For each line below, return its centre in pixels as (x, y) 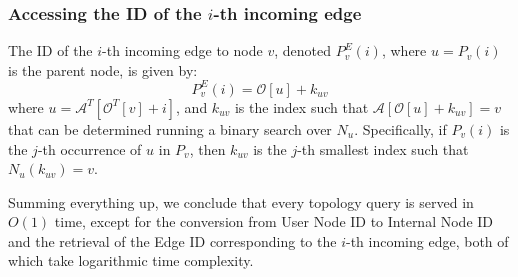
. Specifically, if (400, 128)
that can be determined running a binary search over (170, 128)
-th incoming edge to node (182, 50)
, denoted (302, 50)
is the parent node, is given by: (103, 69)
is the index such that (301, 106)
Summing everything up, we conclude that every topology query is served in (241, 201)
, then (207, 148)
